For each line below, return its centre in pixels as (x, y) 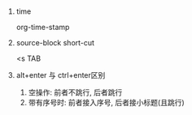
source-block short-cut (55, 42)
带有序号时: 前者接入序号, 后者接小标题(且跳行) (106, 102)
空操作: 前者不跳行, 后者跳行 (75, 92)
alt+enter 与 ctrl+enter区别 (61, 75)
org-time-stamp (43, 27)
